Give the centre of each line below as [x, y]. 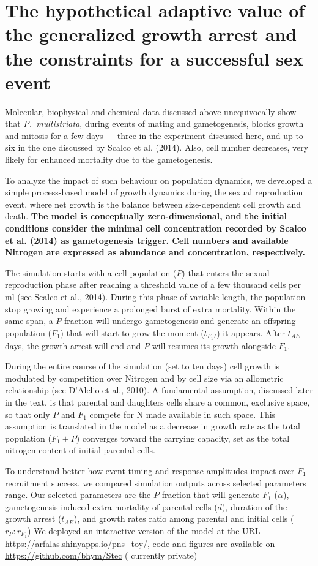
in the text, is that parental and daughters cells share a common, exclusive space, [157, 402]
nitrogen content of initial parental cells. [80, 450]
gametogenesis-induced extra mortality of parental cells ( [111, 506]
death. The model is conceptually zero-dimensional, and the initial [146, 216]
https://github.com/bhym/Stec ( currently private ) [101, 555]
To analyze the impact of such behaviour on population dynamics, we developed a [159, 180]
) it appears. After [251, 332]
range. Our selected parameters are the [78, 495]
